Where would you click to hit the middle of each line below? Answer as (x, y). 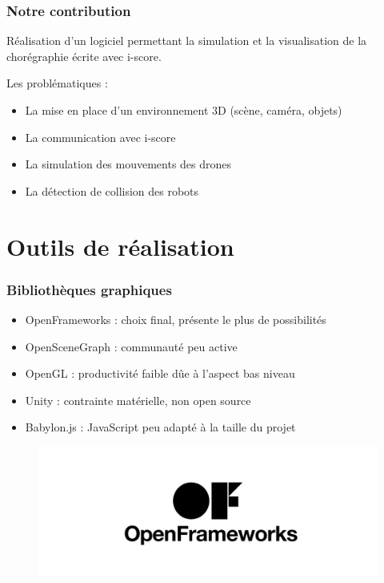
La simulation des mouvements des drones (128, 164)
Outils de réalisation (120, 246)
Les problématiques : (57, 83)
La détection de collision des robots (112, 190)
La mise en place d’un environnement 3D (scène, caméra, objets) (184, 110)
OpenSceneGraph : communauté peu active (131, 346)
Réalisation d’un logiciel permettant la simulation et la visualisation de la (187, 40)
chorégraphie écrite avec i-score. (84, 56)
